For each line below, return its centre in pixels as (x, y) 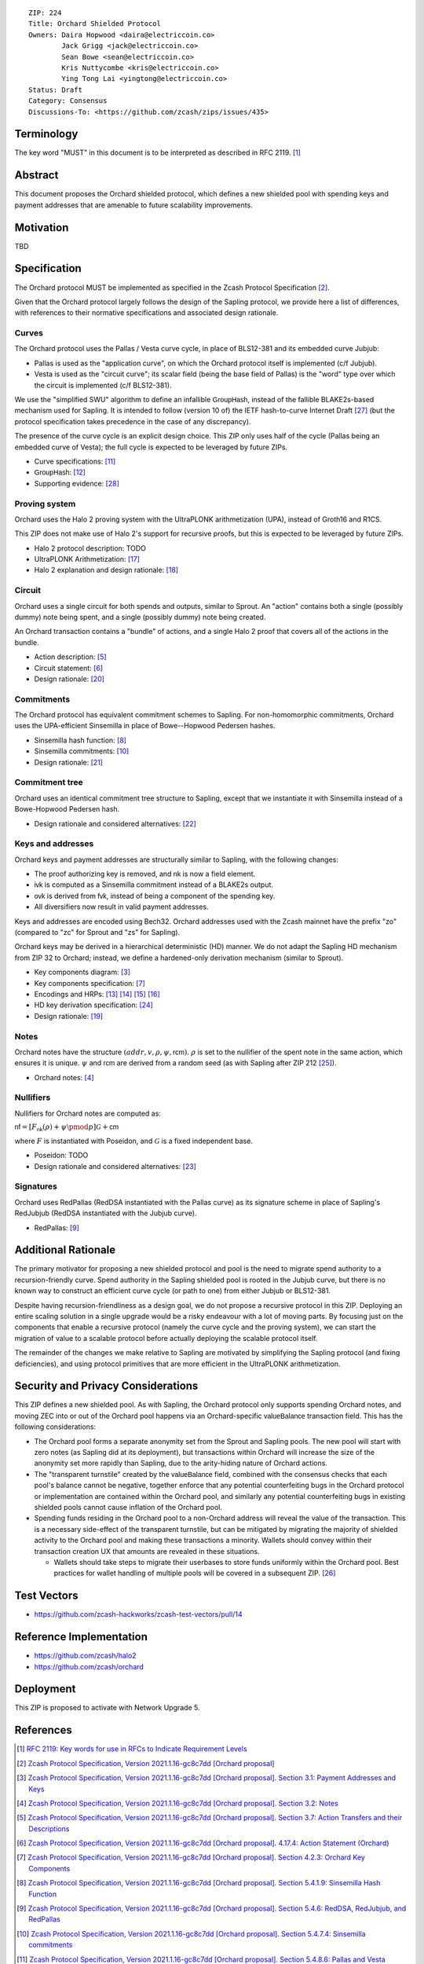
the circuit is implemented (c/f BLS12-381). (103, 385)
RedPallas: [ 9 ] (57, 1227)
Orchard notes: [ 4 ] (64, 1077)
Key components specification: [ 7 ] (90, 983)
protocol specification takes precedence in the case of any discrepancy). (133, 421)
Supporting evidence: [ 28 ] (77, 483)
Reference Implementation (81, 1637)
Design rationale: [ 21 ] (69, 762)
